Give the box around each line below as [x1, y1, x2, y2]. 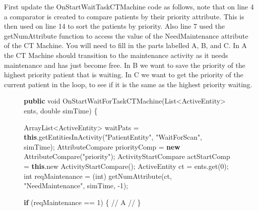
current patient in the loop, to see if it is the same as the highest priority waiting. [4, 79, 253, 89]
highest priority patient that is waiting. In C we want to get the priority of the [4, 69, 244, 80]
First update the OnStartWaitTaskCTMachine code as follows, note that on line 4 [4, 1, 254, 11]
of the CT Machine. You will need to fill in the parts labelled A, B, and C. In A [4, 40, 247, 51]
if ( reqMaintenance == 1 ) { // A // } [24, 197, 141, 207]
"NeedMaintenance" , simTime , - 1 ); [24, 180, 129, 191]
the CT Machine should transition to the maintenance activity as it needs [4, 50, 228, 60]
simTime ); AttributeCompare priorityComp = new [24, 141, 181, 152]
